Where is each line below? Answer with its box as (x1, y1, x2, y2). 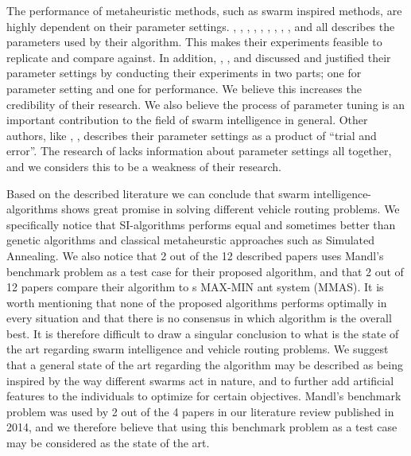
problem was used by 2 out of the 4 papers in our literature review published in (6, 403, 394, 419)
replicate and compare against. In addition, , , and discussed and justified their (6, 49, 391, 65)
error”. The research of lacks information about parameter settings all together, (6, 142, 392, 159)
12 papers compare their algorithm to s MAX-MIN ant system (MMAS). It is (6, 279, 384, 295)
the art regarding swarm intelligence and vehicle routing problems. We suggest (6, 341, 389, 357)
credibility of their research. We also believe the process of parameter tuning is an (6, 95, 405, 112)
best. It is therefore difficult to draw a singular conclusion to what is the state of (6, 325, 399, 341)
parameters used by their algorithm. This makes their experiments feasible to (6, 33, 382, 50)
